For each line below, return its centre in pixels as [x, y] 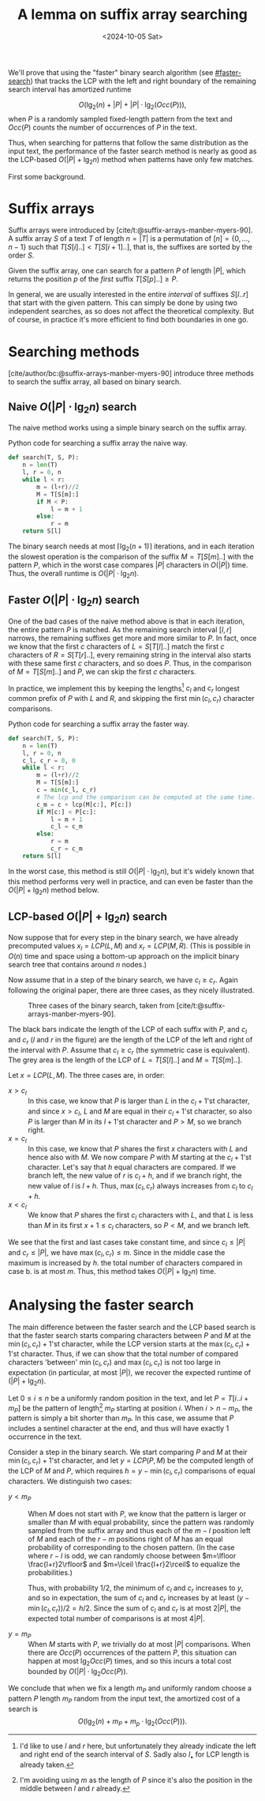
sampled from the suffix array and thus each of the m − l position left [139, 1530]
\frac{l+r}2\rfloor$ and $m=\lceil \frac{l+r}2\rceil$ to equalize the [134, 1564]
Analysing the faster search [101, 1305]
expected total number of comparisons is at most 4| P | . [116, 1618]
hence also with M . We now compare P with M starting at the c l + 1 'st [140, 1158]
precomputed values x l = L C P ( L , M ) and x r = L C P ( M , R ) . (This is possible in [129, 947]
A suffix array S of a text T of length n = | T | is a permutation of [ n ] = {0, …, [129, 239]
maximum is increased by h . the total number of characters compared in [125, 1263]
